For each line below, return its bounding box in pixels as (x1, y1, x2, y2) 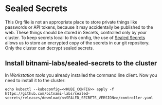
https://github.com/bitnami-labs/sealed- (5, 91, 90, 96)
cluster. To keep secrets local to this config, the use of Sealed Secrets (5, 35, 145, 41)
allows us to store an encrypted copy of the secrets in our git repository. (5, 40, 150, 45)
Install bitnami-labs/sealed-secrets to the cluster (5, 59, 157, 67)
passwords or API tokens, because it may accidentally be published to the (5, 24, 153, 30)
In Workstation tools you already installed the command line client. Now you (5, 72, 157, 78)
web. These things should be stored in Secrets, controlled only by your (5, 29, 147, 35)
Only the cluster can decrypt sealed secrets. (5, 45, 94, 51)
